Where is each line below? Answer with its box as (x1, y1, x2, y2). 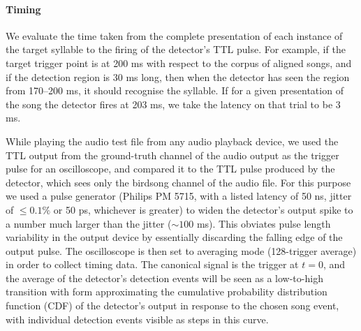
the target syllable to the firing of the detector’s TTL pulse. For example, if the (6, 42, 346, 57)
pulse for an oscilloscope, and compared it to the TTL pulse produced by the (6, 161, 335, 176)
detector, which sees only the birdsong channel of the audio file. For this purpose (6, 175, 351, 189)
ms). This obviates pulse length (196, 216, 331, 230)
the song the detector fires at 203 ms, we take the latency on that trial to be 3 (6, 96, 341, 111)
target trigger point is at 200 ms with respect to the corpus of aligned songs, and (6, 55, 352, 70)
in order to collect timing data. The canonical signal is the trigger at (6, 257, 299, 272)
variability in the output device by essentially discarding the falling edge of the (6, 230, 343, 244)
